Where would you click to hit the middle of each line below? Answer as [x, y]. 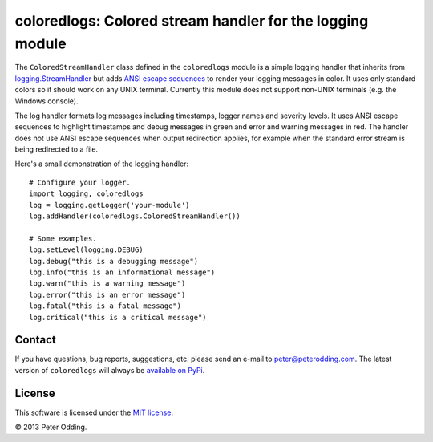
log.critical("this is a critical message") [118, 317]
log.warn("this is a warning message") [107, 284]
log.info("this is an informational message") [122, 272]
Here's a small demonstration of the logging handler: [101, 164]
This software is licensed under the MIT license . [94, 412]
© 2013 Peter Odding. [51, 427]
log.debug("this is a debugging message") [114, 261]
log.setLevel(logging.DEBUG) [86, 250]
